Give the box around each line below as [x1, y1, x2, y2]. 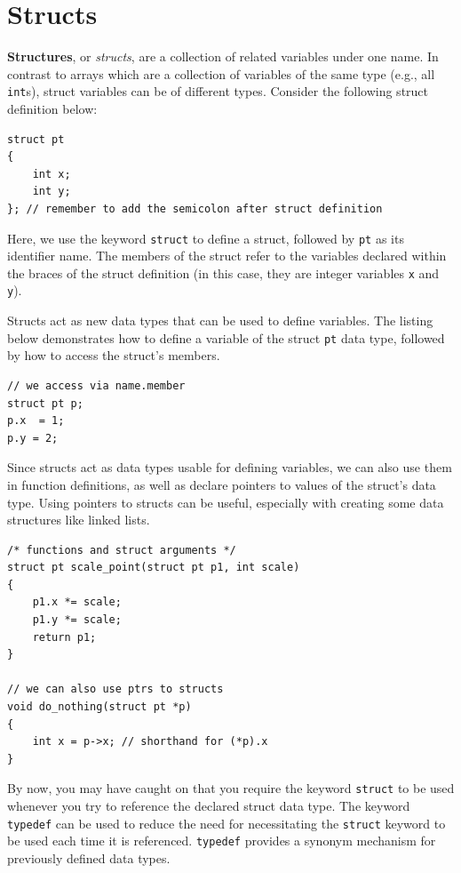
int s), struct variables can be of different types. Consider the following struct [7, 82, 429, 100]
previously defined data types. [7, 848, 171, 867]
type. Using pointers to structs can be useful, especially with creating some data [7, 493, 444, 511]
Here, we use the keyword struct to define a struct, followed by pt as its [7, 228, 404, 247]
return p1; [32, 630, 97, 644]
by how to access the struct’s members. [7, 346, 220, 364]
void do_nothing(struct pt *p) [7, 701, 192, 714]
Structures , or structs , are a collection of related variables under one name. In [7, 47, 439, 66]
